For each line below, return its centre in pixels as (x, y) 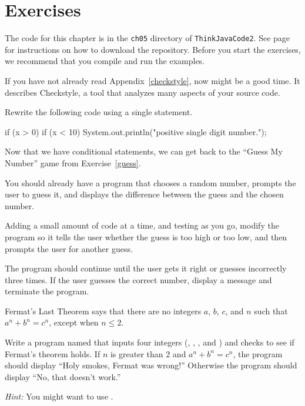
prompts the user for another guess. (69, 248)
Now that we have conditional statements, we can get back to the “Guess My (144, 151)
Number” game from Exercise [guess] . (73, 162)
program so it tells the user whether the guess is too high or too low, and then (146, 236)
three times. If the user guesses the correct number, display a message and (138, 279)
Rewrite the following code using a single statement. (99, 112)
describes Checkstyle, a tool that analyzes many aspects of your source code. (143, 92)
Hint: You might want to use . (59, 396)
